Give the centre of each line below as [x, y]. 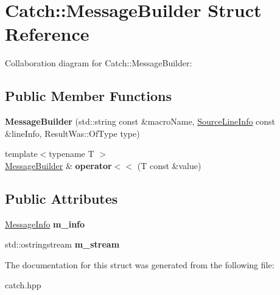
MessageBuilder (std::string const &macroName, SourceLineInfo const [140, 121]
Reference [47, 34]
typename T [72, 154]
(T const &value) [169, 165]
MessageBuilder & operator [58, 165]
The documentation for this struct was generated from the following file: [140, 264]
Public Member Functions [88, 96]
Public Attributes [61, 198]
